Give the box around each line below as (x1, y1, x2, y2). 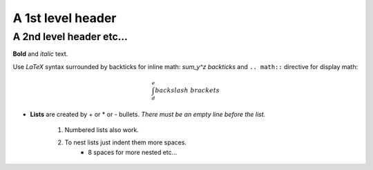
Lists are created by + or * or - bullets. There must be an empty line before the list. (30, 110, 266, 118)
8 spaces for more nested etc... (88, 148, 178, 156)
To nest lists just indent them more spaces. (64, 138, 186, 147)
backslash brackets (155, 86, 220, 94)
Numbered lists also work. (64, 126, 140, 134)
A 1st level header (12, 10, 117, 26)
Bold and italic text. (12, 50, 68, 58)
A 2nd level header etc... (12, 30, 128, 43)
